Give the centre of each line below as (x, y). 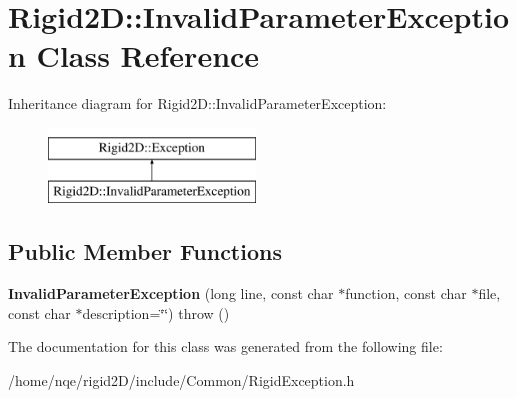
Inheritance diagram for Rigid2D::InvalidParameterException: (197, 103)
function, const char (406, 293)
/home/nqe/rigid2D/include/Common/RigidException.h (181, 380)
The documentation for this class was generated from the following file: (225, 346)
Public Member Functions (145, 251)
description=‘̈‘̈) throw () (156, 312)
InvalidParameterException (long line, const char (171, 293)
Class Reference (148, 55)
